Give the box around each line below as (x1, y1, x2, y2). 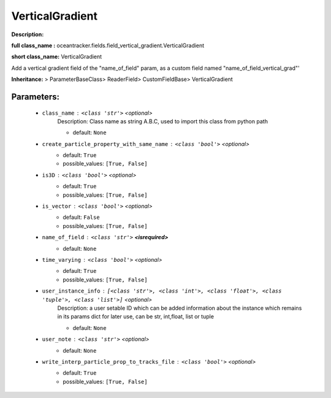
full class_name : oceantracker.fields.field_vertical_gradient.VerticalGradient (11, 42, 205, 49)
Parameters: (11, 91, 59, 102)
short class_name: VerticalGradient (11, 53, 102, 61)
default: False (63, 213, 101, 221)
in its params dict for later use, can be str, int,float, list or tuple (57, 313, 215, 320)
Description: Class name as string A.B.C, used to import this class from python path (57, 117, 268, 125)
